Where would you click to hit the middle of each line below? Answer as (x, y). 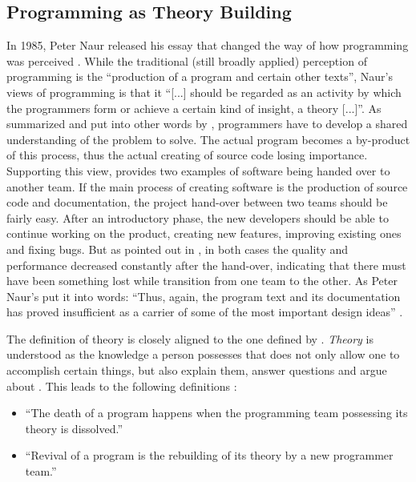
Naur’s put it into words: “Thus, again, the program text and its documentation (204, 296)
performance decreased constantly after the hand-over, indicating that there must (206, 265)
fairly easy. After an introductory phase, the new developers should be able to (198, 217)
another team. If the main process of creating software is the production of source (207, 186)
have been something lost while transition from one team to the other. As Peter (202, 281)
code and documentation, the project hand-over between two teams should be (197, 202)
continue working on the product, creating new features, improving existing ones (204, 233)
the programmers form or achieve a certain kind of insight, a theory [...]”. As (194, 108)
